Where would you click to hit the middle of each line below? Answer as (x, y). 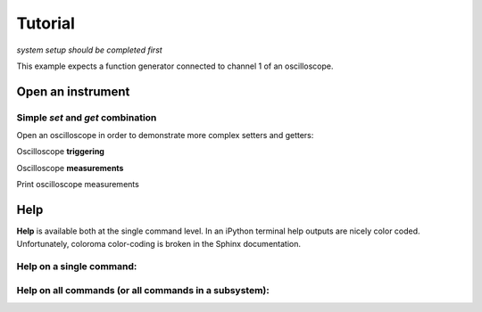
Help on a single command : (77, 267)
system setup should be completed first (89, 50)
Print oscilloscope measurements (78, 185)
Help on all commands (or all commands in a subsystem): (143, 290)
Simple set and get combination (87, 118)
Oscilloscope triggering (60, 152)
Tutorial (46, 23)
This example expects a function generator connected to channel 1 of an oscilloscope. (175, 66)
